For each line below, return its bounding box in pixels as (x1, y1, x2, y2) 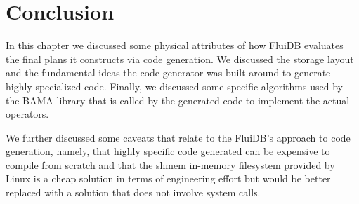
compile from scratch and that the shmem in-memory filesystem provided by (6, 157, 335, 172)
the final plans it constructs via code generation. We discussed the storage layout (6, 51, 354, 66)
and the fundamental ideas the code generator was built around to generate (6, 65, 331, 80)
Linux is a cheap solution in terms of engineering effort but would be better (6, 171, 331, 186)
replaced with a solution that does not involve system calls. (6, 185, 261, 200)
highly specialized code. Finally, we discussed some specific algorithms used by (6, 79, 343, 93)
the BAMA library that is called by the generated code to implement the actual (6, 93, 350, 107)
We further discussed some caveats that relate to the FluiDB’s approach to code (6, 130, 351, 144)
